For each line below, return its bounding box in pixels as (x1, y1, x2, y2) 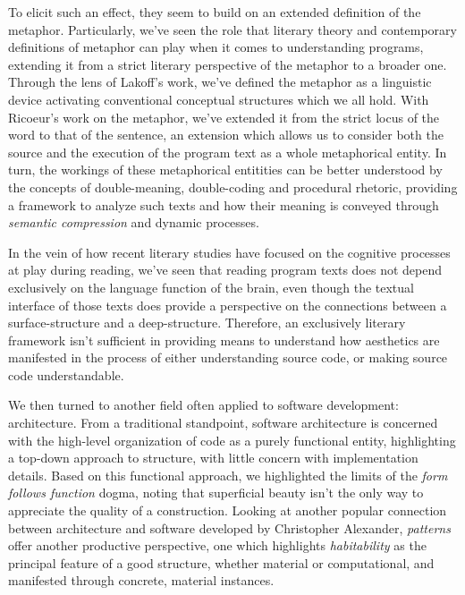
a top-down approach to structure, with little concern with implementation (8, 448, 418, 467)
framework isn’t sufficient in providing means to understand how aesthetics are (8, 330, 440, 349)
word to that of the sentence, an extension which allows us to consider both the (8, 125, 444, 144)
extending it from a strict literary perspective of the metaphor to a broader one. (8, 55, 447, 73)
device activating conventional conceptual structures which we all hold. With (8, 89, 429, 108)
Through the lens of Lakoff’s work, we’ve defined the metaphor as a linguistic (8, 72, 432, 91)
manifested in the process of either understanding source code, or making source (8, 348, 448, 367)
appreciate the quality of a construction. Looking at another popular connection (8, 501, 447, 520)
